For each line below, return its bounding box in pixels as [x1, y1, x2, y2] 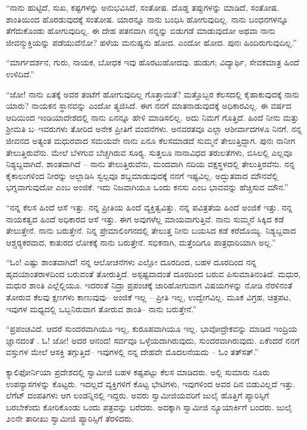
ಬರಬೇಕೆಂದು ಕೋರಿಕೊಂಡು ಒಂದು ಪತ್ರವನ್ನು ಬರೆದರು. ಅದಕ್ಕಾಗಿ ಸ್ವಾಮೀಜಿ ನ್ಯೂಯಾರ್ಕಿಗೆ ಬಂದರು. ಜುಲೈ [6, 400, 292, 413]
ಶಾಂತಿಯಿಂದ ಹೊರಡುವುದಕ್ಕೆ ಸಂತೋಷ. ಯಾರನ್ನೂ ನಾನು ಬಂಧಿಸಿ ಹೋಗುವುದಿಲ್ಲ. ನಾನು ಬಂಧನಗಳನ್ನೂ [6, 12, 289, 25]
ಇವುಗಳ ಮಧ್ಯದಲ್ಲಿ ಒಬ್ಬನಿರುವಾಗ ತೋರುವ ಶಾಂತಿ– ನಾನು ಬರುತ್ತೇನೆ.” [6, 302, 197, 315]
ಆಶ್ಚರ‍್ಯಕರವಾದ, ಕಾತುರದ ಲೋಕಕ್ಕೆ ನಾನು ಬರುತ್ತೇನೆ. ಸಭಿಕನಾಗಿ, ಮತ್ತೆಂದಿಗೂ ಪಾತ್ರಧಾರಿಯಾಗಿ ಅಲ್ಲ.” [6, 236, 276, 248]
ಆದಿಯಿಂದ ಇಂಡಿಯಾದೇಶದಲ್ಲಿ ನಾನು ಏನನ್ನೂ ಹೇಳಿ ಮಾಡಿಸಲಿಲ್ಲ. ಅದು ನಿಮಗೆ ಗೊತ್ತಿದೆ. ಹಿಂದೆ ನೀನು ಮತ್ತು [6, 111, 299, 123]
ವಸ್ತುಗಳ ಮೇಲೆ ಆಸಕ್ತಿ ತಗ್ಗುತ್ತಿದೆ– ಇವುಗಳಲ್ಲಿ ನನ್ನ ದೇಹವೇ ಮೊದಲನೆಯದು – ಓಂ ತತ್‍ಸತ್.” [6, 346, 259, 358]
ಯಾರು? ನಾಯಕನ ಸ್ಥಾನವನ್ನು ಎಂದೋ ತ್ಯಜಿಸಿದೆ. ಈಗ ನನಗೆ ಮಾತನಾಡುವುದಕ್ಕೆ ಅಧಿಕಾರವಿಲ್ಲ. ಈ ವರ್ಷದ [6, 99, 292, 112]
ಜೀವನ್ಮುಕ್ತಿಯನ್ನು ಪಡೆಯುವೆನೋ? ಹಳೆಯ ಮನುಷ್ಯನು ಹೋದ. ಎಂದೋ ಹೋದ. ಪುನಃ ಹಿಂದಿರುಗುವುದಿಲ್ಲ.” [6, 36, 297, 48]
